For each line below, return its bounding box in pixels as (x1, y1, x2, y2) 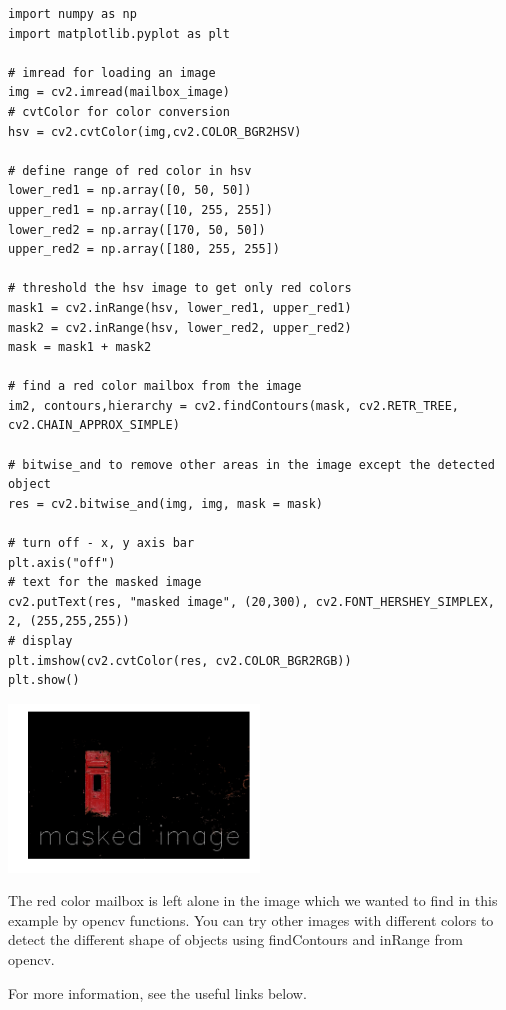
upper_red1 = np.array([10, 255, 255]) (8, 202, 273, 217)
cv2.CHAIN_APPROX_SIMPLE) (8, 418, 180, 433)
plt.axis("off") (8, 555, 116, 570)
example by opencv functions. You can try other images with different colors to (8, 909, 494, 930)
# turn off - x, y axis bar (8, 536, 195, 551)
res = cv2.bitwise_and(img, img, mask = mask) (8, 496, 323, 511)
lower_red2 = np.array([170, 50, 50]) (8, 222, 266, 237)
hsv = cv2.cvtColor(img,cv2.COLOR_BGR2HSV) (8, 124, 302, 139)
